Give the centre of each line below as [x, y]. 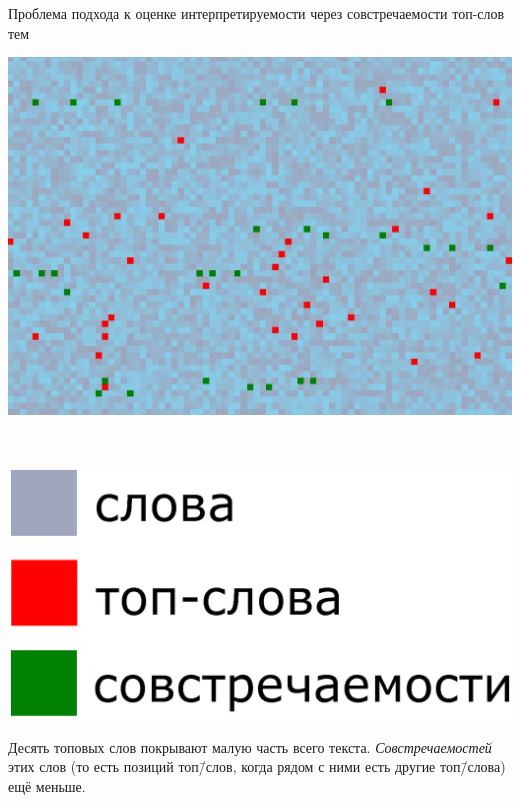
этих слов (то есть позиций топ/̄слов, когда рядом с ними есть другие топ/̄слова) [257, 766]
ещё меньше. [47, 785]
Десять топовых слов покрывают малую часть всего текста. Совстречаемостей [250, 746]
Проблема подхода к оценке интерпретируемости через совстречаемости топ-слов [256, 13]
